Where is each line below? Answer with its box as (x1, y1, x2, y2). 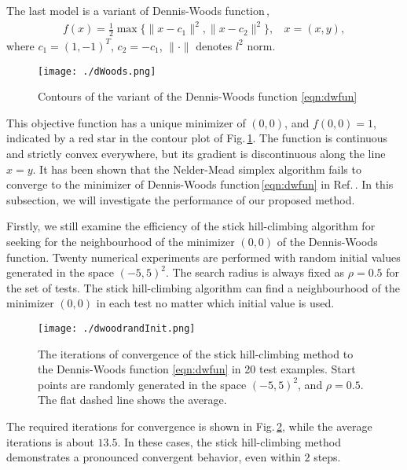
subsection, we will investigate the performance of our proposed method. (6, 191, 355, 207)
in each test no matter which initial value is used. (96, 295, 335, 311)
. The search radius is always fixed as (165, 264, 345, 281)
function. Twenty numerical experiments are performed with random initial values (6, 248, 401, 265)
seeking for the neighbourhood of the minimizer (6, 233, 235, 249)
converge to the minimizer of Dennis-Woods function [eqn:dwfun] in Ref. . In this (6, 176, 394, 193)
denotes (196, 37, 233, 53)
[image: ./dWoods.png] (38, 65, 156, 77)
